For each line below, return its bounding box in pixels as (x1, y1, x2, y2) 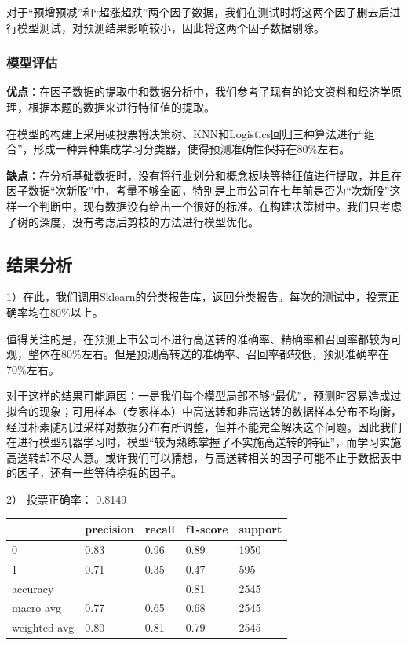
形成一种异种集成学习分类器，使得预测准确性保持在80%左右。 (33, 141, 351, 157)
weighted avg (12, 619, 75, 636)
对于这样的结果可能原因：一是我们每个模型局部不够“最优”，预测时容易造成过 (6, 387, 402, 404)
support (239, 520, 282, 537)
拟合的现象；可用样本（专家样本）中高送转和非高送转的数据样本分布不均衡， (6, 402, 402, 419)
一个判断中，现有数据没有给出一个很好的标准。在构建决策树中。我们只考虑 (16, 197, 402, 214)
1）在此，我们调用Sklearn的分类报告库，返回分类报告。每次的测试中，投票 (6, 288, 388, 305)
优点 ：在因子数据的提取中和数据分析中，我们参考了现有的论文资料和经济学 (6, 83, 391, 100)
